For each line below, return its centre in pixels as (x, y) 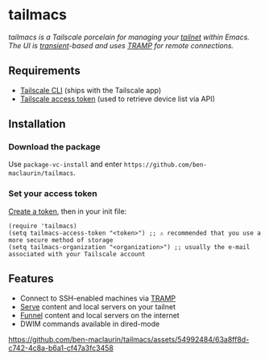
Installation (37, 124)
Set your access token (53, 194)
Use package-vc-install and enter (65, 164)
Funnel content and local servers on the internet (99, 315)
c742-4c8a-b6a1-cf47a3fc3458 (61, 348)
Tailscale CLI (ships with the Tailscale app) (91, 90)
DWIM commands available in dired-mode (90, 324)
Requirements (44, 71)
